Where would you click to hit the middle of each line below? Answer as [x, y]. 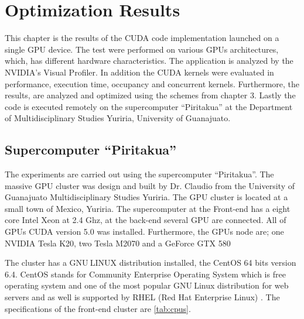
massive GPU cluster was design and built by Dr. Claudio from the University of [150, 185]
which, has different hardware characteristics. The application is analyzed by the [149, 61]
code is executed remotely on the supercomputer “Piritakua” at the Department [149, 106]
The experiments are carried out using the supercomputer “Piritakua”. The [139, 174]
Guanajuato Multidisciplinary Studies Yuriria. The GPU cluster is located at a [146, 197]
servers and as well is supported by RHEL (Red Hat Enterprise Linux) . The [142, 297]
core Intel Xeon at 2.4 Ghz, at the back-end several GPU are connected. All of [146, 220]
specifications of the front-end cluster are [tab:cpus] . [98, 308]
